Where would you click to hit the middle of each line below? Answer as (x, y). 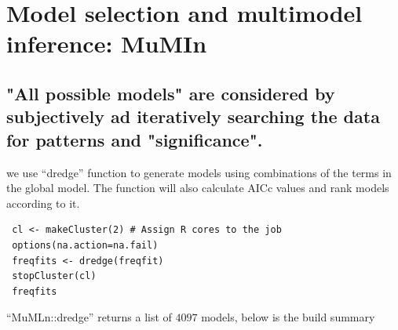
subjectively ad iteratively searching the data (193, 116)
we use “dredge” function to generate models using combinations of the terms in (199, 172)
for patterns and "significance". (135, 139)
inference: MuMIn (107, 44)
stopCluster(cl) (54, 276)
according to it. (43, 203)
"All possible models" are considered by (171, 93)
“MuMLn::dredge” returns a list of (89, 317)
